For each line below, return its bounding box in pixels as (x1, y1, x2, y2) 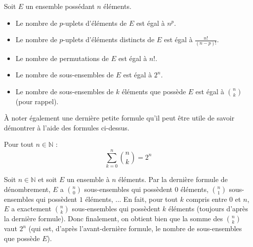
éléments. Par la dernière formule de (118, 174, 228, 185)
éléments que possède (122, 86, 186, 96)
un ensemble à (66, 174, 110, 185)
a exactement (11, 203, 51, 214)
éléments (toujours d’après (168, 203, 249, 214)
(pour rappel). (15, 96, 59, 106)
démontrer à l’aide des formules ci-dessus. (4, 122, 129, 132)
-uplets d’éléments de (63, 17, 127, 28)
